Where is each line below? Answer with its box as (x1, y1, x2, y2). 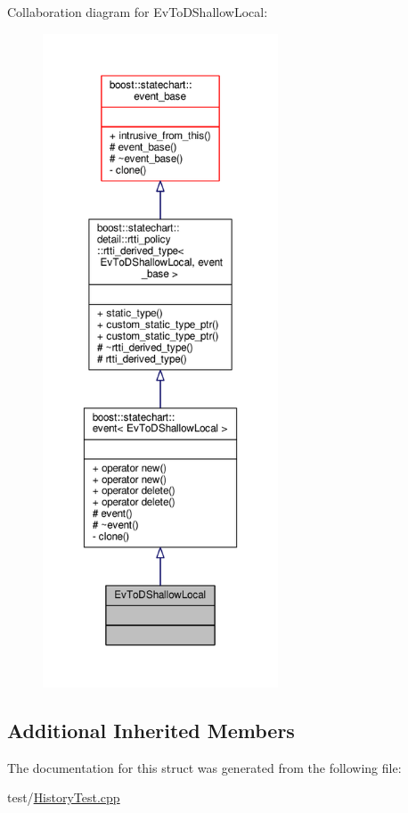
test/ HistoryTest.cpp (7, 788, 120, 807)
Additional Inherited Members (7, 716, 295, 743)
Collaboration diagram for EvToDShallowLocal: (7, 3, 268, 21)
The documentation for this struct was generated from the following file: (7, 758, 402, 776)
